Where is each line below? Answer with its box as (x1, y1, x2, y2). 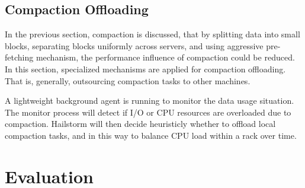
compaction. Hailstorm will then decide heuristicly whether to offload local (5, 117, 276, 130)
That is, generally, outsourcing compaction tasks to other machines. (5, 74, 251, 87)
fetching (5, 51, 34, 63)
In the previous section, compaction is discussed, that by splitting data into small (5, 28, 300, 40)
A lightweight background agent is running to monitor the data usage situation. (5, 94, 294, 107)
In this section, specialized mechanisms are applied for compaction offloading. (5, 62, 286, 75)
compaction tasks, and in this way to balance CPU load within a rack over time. (5, 129, 297, 141)
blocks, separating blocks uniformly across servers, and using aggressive (5, 39, 264, 52)
